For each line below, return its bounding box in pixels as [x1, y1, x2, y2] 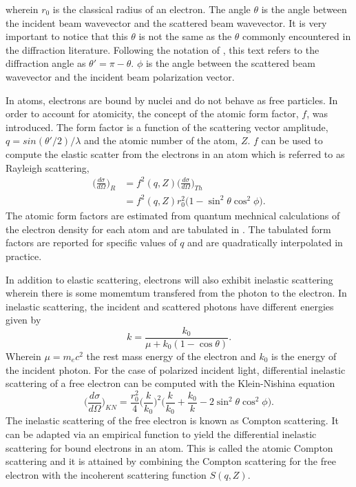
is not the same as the [138, 29, 232, 43]
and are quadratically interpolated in [187, 235, 343, 250]
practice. [6, 248, 42, 263]
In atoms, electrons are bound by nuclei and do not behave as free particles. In [6, 92, 338, 107]
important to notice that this [6, 29, 128, 43]
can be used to [261, 133, 323, 148]
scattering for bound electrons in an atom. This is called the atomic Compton [6, 440, 333, 455]
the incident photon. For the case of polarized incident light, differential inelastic [6, 362, 346, 377]
